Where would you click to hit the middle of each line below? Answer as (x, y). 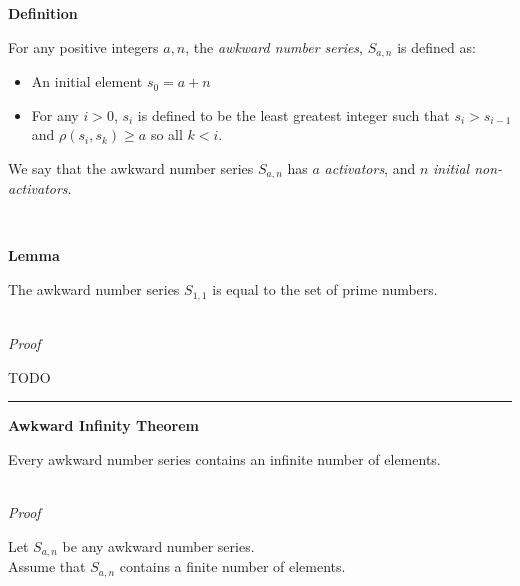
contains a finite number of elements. (232, 566)
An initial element (87, 81)
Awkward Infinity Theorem (103, 425)
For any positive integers (83, 46)
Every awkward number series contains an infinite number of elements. (224, 458)
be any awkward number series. (158, 545)
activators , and (370, 167)
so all (166, 134)
